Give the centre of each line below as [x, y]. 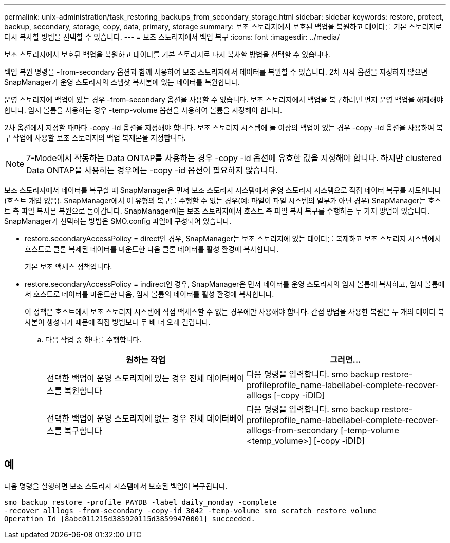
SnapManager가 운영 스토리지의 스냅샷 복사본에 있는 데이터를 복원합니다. [122, 82]
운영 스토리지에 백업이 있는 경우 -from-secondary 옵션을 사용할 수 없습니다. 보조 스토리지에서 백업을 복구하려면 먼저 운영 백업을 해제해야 [224, 100]
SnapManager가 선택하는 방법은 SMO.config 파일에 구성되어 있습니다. [118, 221]
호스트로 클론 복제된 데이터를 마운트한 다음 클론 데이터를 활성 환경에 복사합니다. [152, 249]
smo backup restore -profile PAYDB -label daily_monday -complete [141, 502]
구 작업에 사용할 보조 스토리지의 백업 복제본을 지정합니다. [95, 138]
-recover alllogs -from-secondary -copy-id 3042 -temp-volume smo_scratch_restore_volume [190, 510]
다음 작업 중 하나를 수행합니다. [93, 339]
